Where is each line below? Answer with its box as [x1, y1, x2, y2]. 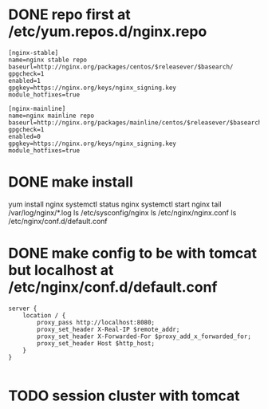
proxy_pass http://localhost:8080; [37, 318, 156, 326]
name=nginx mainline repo [8, 112, 94, 120]
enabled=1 [8, 77, 41, 85]
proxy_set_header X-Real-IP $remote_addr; [37, 325, 180, 333]
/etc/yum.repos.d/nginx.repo [8, 22, 207, 41]
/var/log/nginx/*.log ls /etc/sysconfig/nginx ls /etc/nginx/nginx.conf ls [8, 207, 237, 217]
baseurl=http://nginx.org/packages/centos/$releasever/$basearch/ [8, 62, 234, 71]
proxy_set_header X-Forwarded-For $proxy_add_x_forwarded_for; [37, 332, 251, 340]
